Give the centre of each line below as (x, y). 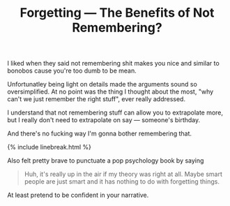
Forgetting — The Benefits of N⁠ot (117, 13)
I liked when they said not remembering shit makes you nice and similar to (113, 64)
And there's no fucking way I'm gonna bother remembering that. (100, 133)
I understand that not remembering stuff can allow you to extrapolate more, (115, 112)
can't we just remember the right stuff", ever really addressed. (97, 99)
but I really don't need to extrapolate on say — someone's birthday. (104, 120)
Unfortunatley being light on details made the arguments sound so (102, 84)
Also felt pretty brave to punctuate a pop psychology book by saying (106, 161)
